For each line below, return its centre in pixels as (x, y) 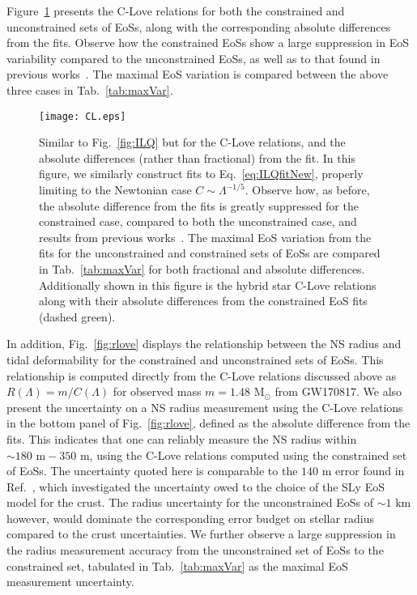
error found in (370, 471)
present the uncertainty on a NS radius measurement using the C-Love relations (205, 407)
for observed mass (157, 391)
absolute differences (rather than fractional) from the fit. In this (197, 157)
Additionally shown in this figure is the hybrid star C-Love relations (208, 285)
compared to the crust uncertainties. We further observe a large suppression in (201, 534)
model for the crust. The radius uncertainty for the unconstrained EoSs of (190, 502)
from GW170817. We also (338, 391)
